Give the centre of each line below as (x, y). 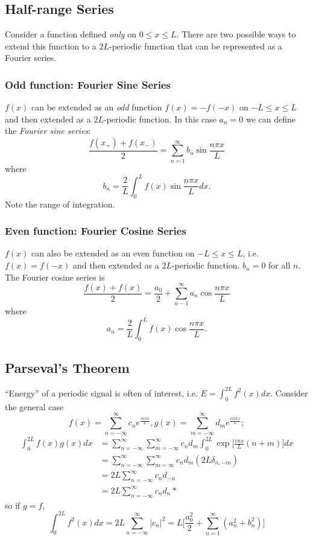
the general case (34, 406)
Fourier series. (31, 58)
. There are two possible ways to (236, 34)
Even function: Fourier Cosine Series (96, 231)
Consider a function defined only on (71, 34)
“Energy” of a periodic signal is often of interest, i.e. (101, 392)
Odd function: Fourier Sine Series (88, 84)
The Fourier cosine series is (55, 277)
